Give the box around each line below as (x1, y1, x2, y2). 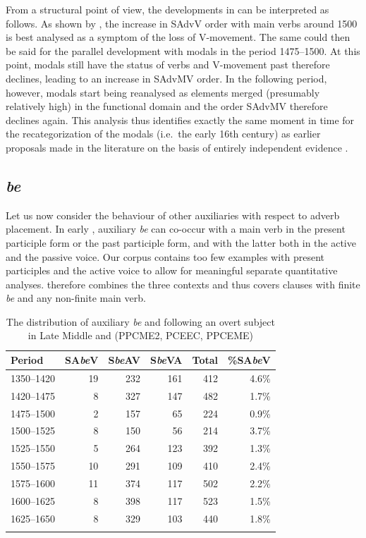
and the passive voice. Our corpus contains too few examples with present (6, 249, 325, 264)
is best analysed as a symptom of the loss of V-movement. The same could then (6, 30, 350, 44)
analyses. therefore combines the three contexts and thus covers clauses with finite (6, 276, 360, 291)
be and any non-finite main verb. (6, 291, 146, 305)
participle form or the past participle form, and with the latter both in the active (6, 235, 356, 250)
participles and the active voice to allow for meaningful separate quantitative (6, 263, 338, 278)
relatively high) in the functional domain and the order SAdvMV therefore (6, 99, 328, 114)
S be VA (150, 353, 183, 367)
